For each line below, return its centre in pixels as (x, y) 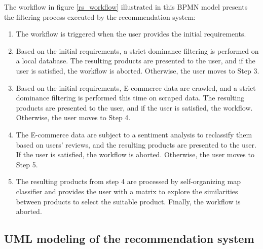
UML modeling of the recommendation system (129, 239)
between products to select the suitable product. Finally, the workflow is (128, 201)
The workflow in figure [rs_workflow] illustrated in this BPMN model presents (126, 7)
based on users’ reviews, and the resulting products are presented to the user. (136, 144)
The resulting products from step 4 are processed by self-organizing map (128, 181)
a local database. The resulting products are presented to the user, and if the (136, 61)
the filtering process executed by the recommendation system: (100, 16)
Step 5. (27, 164)
